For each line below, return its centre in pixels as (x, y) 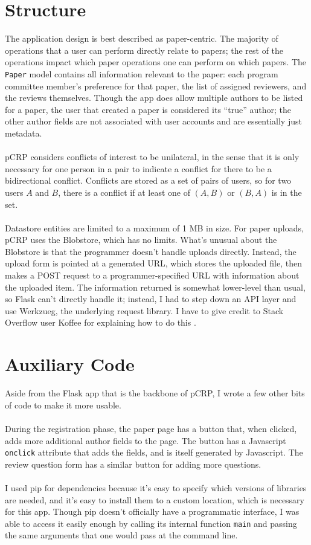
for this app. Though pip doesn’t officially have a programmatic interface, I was (152, 511)
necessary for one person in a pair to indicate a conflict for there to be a (138, 168)
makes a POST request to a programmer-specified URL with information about (152, 275)
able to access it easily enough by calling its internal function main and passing (151, 523)
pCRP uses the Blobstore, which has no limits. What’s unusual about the (141, 240)
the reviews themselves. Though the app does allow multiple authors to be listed (154, 98)
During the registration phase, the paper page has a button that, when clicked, (151, 428)
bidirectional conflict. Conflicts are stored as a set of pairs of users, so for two (148, 180)
